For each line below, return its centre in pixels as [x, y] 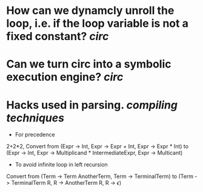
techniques [35, 118]
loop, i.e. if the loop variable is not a [98, 23]
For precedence [35, 135]
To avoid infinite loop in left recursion [61, 165]
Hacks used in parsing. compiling [92, 105]
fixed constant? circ [58, 36]
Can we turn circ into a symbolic [89, 64]
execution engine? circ [65, 77]
